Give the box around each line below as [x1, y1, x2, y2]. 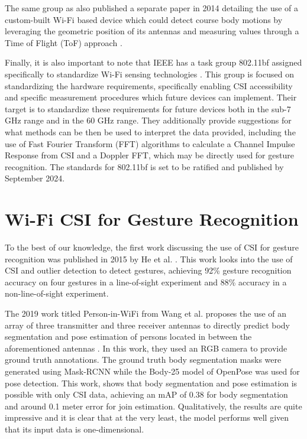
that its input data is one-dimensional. [5, 422, 144, 435]
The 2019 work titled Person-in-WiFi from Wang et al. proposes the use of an [5, 307, 287, 319]
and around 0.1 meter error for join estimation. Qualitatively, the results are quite [5, 399, 302, 412]
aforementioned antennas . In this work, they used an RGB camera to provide [5, 342, 287, 354]
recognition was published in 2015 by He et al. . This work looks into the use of [5, 252, 293, 265]
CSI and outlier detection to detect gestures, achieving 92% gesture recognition [5, 264, 292, 277]
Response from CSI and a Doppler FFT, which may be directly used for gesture [5, 149, 294, 161]
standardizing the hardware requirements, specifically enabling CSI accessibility [5, 79, 293, 92]
